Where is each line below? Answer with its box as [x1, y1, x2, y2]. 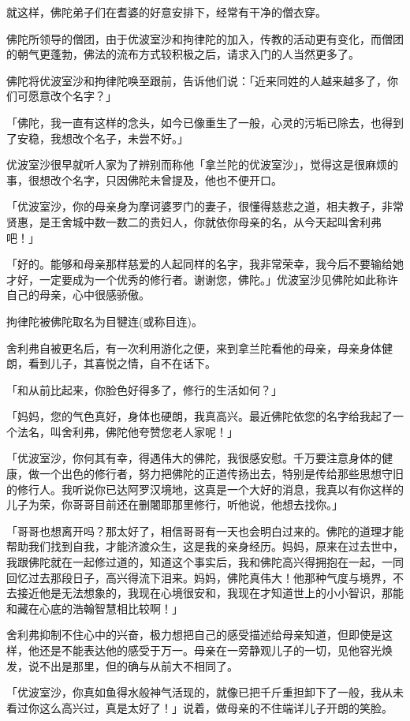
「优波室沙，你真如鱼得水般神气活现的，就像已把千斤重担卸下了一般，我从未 [6, 684, 404, 700]
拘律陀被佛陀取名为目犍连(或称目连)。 [6, 312, 203, 329]
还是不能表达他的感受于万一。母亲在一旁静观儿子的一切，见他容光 [39, 642, 382, 658]
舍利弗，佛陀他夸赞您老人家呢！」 [61, 423, 238, 439]
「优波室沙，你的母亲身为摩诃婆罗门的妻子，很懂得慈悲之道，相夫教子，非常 [6, 198, 404, 215]
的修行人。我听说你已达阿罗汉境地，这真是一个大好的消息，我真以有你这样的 [6, 480, 404, 497]
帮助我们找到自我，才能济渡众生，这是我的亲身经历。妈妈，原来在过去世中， [6, 538, 404, 555]
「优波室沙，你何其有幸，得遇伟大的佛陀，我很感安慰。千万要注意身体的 [6, 450, 382, 466]
